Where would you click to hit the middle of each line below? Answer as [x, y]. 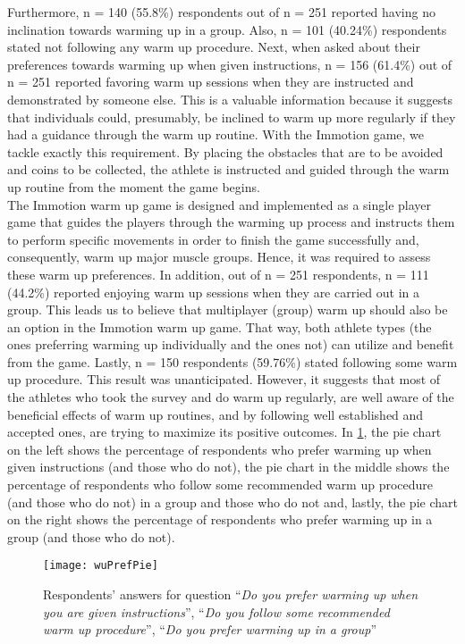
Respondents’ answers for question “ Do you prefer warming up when [231, 594]
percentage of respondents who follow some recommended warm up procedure [220, 485]
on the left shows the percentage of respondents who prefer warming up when [220, 449]
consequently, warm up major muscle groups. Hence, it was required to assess [219, 257]
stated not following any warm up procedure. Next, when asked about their [214, 47]
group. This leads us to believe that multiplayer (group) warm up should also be [228, 309]
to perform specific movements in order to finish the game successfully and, [213, 239]
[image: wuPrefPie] [101, 566]
